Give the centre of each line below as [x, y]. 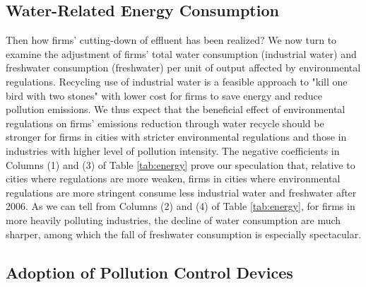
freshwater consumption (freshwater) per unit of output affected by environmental [183, 68]
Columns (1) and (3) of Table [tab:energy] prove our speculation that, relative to [181, 164]
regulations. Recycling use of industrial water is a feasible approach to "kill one [177, 81]
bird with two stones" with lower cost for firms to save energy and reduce [164, 95]
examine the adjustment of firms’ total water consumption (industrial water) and [181, 53]
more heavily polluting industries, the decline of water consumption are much [173, 219]
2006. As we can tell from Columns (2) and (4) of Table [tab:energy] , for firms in [181, 206]
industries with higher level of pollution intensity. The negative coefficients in [173, 150]
